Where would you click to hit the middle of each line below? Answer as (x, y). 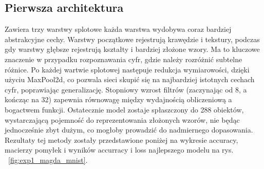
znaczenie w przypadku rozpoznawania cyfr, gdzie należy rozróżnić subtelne (124, 59)
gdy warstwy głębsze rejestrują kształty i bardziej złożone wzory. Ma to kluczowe (132, 49)
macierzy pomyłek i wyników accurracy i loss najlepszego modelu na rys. (119, 150)
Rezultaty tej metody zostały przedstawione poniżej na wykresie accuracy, (121, 139)
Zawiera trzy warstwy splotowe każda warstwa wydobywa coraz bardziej (118, 29)
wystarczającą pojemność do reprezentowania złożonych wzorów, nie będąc (122, 119)
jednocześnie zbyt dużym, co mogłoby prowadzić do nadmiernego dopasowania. (129, 130)
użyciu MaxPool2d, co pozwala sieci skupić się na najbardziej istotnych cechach (130, 79)
